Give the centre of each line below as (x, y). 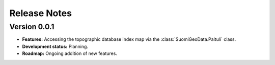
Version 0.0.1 (32, 27)
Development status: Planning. (55, 46)
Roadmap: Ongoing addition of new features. (70, 53)
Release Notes (41, 13)
